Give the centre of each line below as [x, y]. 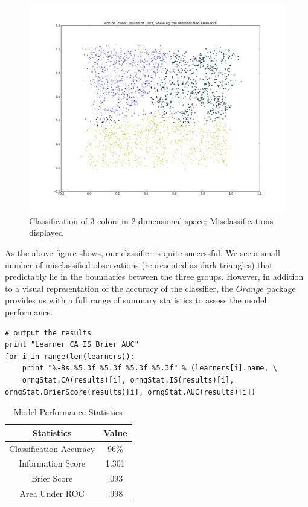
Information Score [52, 463]
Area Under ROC [52, 493]
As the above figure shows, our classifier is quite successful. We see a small [143, 253]
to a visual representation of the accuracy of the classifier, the [119, 288]
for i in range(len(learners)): [70, 356]
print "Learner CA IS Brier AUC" [72, 345]
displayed [46, 232]
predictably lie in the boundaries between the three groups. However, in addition [154, 276]
